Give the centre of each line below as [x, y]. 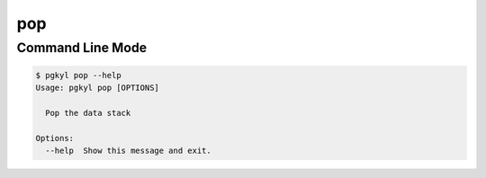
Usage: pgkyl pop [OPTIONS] [97, 88]
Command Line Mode [82, 48]
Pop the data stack [88, 113]
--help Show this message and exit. [128, 151]
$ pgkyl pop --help [78, 75]
